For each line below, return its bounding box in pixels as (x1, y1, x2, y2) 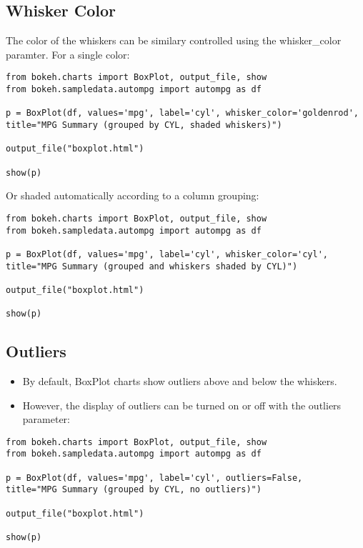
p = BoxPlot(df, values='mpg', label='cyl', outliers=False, (6, 472, 303, 483)
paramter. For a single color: (6, 46, 130, 61)
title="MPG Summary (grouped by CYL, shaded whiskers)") (6, 120, 282, 131)
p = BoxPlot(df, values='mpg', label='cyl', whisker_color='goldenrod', (6, 108, 359, 119)
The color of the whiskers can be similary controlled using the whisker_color (6, 33, 342, 48)
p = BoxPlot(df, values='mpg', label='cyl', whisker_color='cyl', (6, 249, 329, 259)
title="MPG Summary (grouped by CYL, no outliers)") (6, 484, 262, 495)
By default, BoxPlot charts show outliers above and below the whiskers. (22, 374, 337, 388)
